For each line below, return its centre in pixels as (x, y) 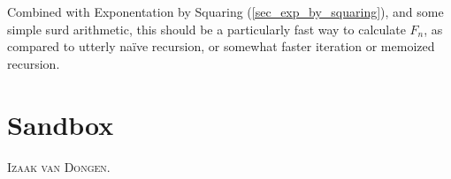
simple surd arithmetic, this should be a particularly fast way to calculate (206, 29)
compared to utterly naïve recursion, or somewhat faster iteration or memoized (221, 46)
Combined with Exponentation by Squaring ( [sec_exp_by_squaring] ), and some (225, 11)
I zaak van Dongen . (59, 166)
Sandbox (61, 124)
